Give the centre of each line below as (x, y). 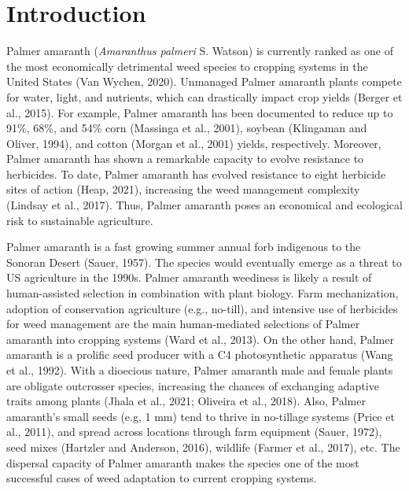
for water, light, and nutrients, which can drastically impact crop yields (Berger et (204, 96)
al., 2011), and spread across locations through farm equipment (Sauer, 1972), (194, 432)
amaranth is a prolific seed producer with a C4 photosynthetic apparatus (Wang (200, 354)
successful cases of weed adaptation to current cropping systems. (162, 478)
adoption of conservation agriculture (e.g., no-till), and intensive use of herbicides (202, 308)
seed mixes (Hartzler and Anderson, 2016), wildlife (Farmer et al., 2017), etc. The (203, 447)
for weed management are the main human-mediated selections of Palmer (183, 324)
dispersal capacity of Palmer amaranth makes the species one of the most (183, 462)
